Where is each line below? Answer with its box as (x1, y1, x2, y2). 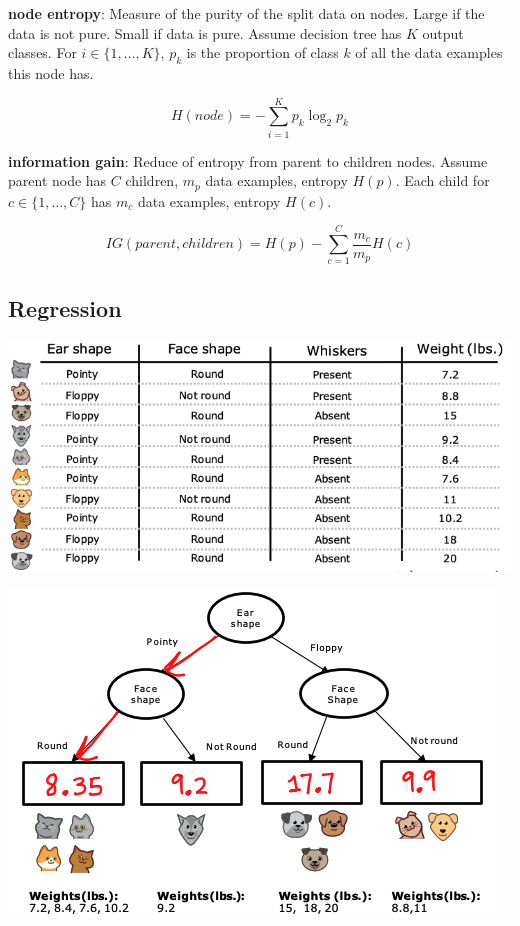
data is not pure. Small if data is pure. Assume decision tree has (8, 22, 402, 43)
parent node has (8, 170, 107, 191)
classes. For (8, 42, 77, 63)
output (422, 22, 464, 43)
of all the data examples (355, 42, 503, 63)
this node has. (8, 62, 94, 83)
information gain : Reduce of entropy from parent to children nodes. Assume (8, 150, 488, 171)
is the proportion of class (186, 42, 339, 63)
